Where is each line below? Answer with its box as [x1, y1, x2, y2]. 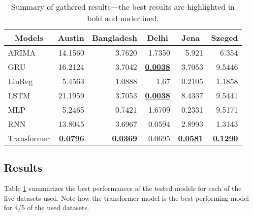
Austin [58, 32, 84, 43]
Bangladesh [92, 32, 137, 43]
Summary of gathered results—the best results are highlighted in [11, 1, 235, 12]
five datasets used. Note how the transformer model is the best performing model [4, 192, 249, 203]
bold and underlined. [87, 12, 159, 24]
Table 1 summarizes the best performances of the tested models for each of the [4, 183, 242, 193]
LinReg [8, 75, 33, 87]
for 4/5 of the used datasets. [4, 202, 89, 213]
